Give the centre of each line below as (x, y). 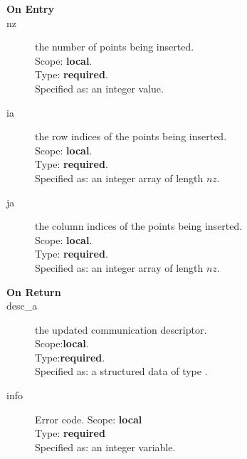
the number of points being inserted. (115, 47)
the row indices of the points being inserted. (131, 136)
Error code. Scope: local (89, 419)
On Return (34, 291)
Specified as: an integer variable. (105, 447)
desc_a (22, 306)
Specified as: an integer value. (99, 88)
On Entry (30, 9)
